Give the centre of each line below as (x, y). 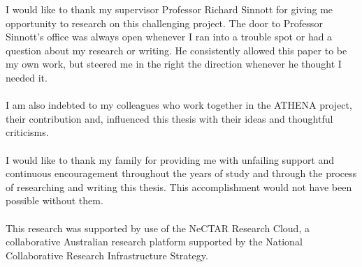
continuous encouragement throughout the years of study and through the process (181, 173)
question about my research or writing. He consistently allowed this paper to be (176, 50)
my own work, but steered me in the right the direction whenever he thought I (174, 64)
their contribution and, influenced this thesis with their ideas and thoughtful (169, 118)
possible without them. (55, 200)
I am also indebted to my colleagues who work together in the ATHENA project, (179, 105)
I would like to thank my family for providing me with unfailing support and (170, 159)
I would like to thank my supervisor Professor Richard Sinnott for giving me (169, 9)
